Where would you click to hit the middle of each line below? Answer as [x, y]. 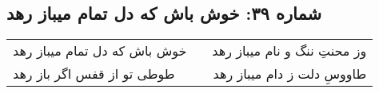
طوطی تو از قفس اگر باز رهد [94, 74]
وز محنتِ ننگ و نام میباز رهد [289, 51]
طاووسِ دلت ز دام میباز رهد [290, 74]
